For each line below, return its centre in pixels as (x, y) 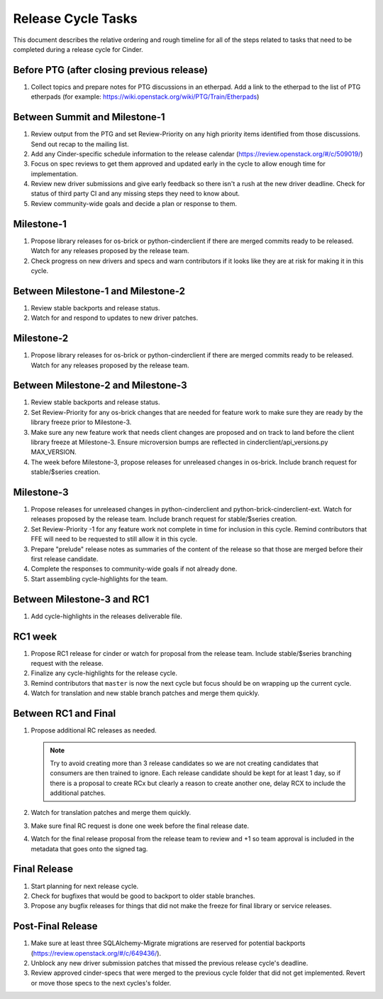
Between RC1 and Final (65, 714)
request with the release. (67, 664)
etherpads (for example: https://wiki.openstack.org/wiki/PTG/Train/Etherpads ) (145, 97)
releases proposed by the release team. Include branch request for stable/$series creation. (164, 519)
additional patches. (78, 793)
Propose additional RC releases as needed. (94, 730)
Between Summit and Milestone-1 (89, 117)
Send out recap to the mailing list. (80, 144)
